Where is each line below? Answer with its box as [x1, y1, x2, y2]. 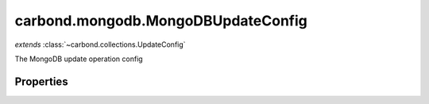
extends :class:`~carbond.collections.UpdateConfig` [14, 40, 186, 49]
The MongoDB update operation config [14, 54, 143, 64]
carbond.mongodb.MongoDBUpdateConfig [14, 12, 307, 29]
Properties [14, 75, 68, 88]
